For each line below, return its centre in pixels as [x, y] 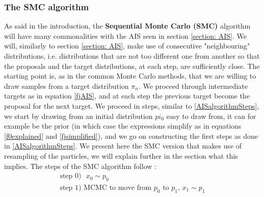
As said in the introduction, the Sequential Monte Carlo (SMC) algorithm [127, 26]
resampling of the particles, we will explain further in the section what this [121, 155]
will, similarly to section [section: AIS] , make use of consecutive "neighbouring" [127, 46]
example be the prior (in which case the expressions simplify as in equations [123, 126]
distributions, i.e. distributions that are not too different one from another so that [132, 56]
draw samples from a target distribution [67, 85]
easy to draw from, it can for [211, 116]
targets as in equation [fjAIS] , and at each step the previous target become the [127, 96]
